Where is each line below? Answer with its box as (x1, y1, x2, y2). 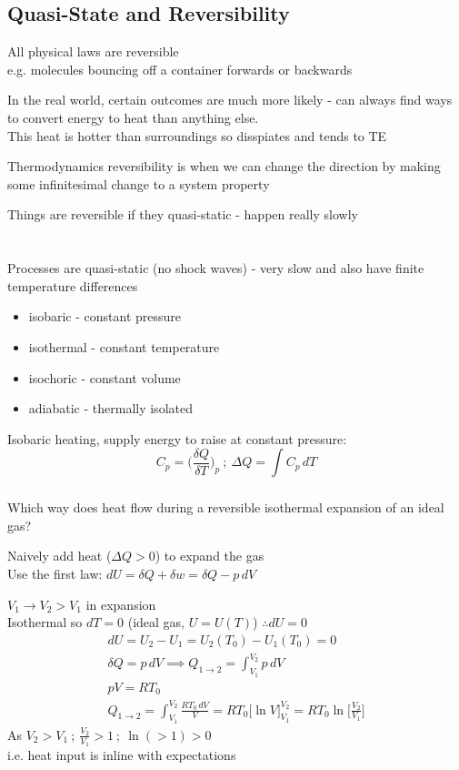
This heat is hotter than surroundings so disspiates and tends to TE (7, 126, 387, 145)
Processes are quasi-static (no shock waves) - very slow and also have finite (7, 258, 424, 278)
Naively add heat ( (7, 546, 112, 565)
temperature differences (7, 276, 138, 295)
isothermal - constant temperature (28, 337, 220, 356)
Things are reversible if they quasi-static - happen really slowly (7, 205, 358, 224)
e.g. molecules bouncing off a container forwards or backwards (7, 59, 353, 78)
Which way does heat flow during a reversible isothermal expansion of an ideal (7, 498, 444, 517)
